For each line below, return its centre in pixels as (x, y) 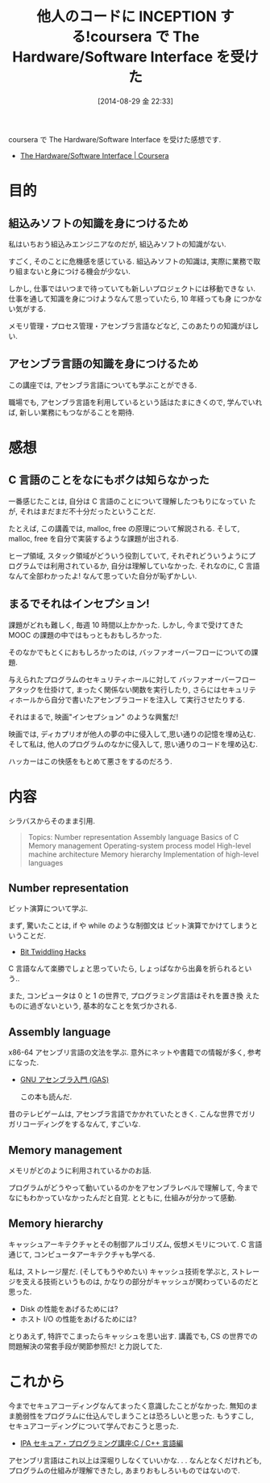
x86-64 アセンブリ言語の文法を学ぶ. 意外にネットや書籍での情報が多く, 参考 (135, 1052)
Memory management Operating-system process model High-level (139, 845)
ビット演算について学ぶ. (48, 908)
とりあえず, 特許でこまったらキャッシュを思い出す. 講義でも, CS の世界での (133, 1336)
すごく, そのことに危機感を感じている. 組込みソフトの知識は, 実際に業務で (131, 261)
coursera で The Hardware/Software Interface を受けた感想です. (115, 139)
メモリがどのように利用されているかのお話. (80, 1170)
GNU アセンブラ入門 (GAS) (64, 1080)
